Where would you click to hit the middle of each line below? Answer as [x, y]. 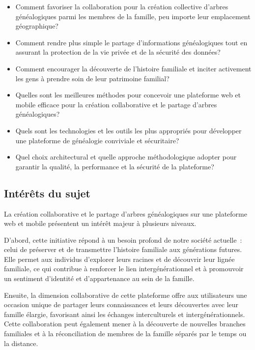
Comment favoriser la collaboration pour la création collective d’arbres [122, 6]
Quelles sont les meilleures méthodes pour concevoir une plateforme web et [128, 95]
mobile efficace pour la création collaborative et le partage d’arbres [116, 104]
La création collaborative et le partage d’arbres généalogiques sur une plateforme [126, 213]
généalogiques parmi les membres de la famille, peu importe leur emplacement [133, 16]
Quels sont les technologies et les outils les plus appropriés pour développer [128, 130]
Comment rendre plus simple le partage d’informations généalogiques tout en [131, 42]
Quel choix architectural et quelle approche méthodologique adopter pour [126, 157]
